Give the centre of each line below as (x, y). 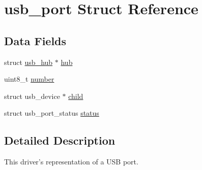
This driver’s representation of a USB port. (71, 162)
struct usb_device (32, 96)
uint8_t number (29, 79)
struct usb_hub (28, 62)
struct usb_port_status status (52, 113)
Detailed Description (60, 140)
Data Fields (35, 40)
